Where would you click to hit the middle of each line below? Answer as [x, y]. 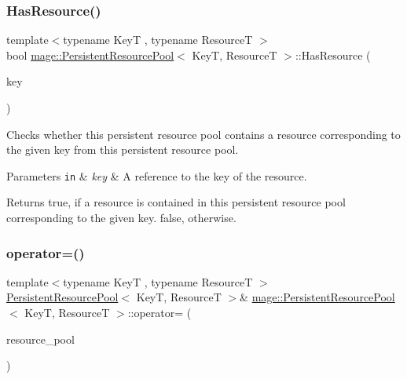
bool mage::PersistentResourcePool [90, 55]
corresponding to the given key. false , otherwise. [121, 218]
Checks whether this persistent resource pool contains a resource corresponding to [203, 134]
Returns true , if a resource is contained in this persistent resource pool [176, 202]
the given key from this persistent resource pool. [123, 149]
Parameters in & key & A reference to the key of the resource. [157, 175]
